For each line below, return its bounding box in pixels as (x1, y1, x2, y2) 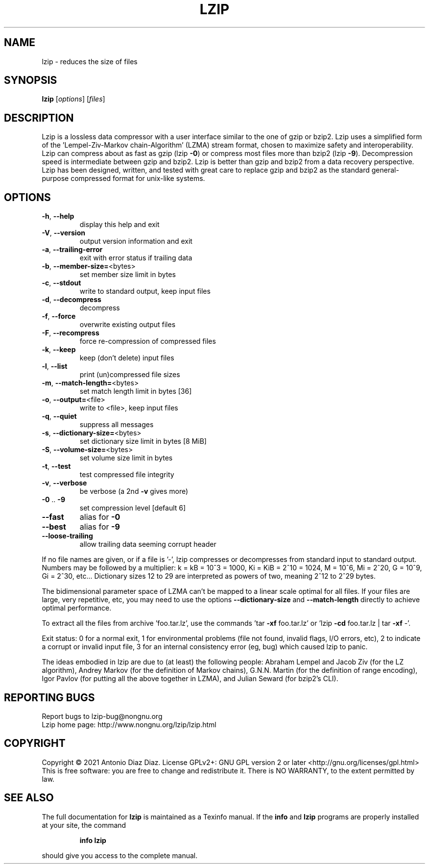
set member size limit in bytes (79, 270, 176, 279)
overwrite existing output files (79, 320, 176, 329)
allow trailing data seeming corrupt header (79, 540, 216, 549)
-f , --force (42, 312, 76, 321)
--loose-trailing (42, 532, 93, 540)
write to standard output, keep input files (79, 287, 211, 296)
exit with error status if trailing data (79, 254, 192, 262)
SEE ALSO (4, 791, 54, 804)
